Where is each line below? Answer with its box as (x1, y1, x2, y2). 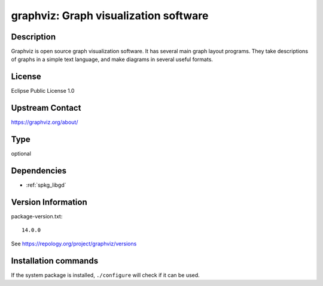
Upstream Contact (11, 103, 81, 113)
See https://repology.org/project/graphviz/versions (11, 240, 137, 247)
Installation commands (11, 255, 99, 266)
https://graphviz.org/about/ (11, 118, 78, 126)
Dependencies (11, 165, 67, 176)
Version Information (11, 197, 87, 207)
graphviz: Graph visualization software (11, 9, 209, 22)
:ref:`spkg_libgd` (26, 181, 66, 188)
